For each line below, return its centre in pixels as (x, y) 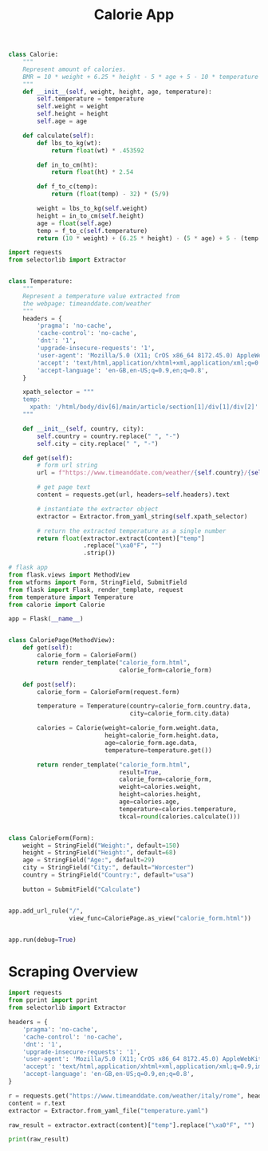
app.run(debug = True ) (43, 940)
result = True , (140, 772)
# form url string (67, 465)
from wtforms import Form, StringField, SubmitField (98, 582)
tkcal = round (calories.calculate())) (179, 816)
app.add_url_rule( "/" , (46, 911)
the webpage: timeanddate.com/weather (87, 304)
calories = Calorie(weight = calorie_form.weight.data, (128, 728)
